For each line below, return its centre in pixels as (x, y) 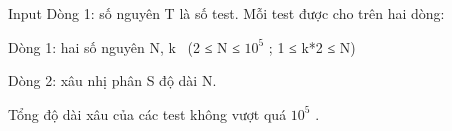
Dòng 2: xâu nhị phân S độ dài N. (112, 80)
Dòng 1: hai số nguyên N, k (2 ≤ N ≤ (124, 46)
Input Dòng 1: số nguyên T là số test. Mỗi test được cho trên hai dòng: (226, 13)
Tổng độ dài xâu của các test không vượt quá (147, 113)
